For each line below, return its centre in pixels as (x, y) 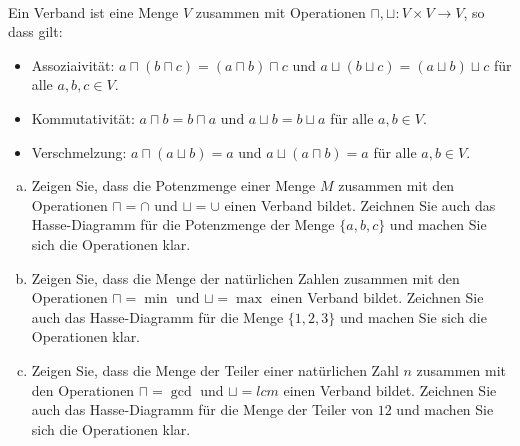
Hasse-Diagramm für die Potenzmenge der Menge (183, 224)
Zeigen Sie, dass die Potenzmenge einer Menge (173, 185)
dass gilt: (35, 31)
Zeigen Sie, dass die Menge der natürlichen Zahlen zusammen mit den (245, 277)
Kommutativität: (83, 117)
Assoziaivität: (73, 64)
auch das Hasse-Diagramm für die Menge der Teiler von (202, 409)
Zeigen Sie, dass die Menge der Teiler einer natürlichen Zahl (215, 369)
